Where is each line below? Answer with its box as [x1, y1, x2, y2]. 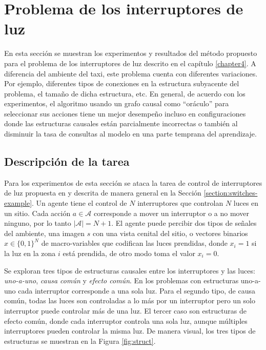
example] [4, 198, 32, 208]
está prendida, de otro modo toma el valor [63, 248, 195, 259]
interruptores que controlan [137, 198, 223, 208]
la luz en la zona [4, 248, 56, 259]
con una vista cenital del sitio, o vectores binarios [93, 227, 248, 238]
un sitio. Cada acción [4, 207, 71, 218]
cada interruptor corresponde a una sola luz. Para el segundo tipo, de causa [18, 285, 255, 296]
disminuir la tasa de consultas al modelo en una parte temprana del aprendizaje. [4, 128, 257, 139]
